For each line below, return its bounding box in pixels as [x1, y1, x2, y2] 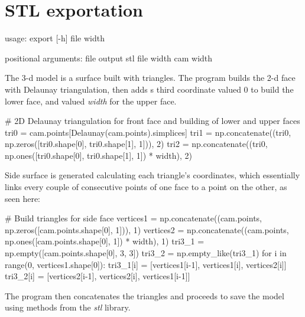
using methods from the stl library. [5, 301, 131, 313]
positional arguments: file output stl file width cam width [5, 51, 213, 64]
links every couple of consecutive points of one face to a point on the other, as [5, 181, 287, 193]
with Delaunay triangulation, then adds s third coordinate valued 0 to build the [5, 83, 294, 95]
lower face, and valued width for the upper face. [5, 94, 177, 107]
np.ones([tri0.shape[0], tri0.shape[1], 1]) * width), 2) [5, 149, 192, 161]
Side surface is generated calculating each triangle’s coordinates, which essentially [5, 169, 300, 181]
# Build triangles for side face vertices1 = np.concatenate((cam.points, [5, 212, 262, 224]
